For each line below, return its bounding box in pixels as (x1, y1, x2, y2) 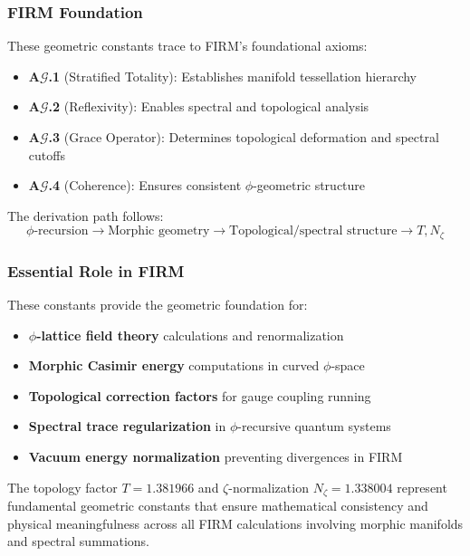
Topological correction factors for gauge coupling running (28, 386, 371, 405)
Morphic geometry (108, 225, 210, 238)
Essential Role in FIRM (7, 259, 185, 282)
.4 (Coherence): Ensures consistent (48, 176, 242, 195)
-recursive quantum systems (237, 417, 391, 436)
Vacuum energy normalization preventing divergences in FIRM (28, 447, 403, 466)
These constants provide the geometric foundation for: (7, 295, 308, 314)
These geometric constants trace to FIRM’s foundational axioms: (7, 36, 368, 55)
